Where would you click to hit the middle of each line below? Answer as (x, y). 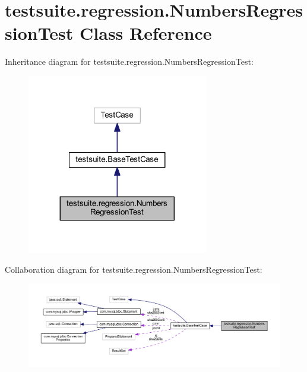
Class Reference (146, 33)
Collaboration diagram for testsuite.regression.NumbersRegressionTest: (134, 269)
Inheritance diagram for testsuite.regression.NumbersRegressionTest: (129, 62)
